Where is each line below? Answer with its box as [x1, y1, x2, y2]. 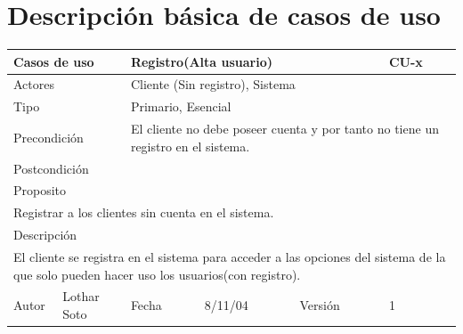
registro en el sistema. [130, 136, 250, 155]
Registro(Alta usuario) [130, 52, 272, 70]
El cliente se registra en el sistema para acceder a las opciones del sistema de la [13, 247, 446, 265]
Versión [299, 296, 340, 314]
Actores [13, 75, 54, 94]
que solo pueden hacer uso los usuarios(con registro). [13, 265, 301, 283]
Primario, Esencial [130, 97, 231, 116]
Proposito [13, 181, 67, 200]
